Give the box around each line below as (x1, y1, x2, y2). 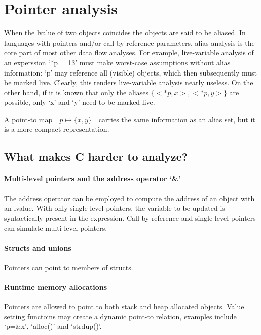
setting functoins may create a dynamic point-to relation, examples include (4, 311, 237, 321)
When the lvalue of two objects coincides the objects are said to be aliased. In (4, 27, 246, 38)
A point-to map (4, 114, 53, 124)
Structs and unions (4, 242, 71, 253)
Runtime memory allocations (4, 282, 107, 292)
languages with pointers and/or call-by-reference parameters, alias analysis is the (4, 37, 255, 48)
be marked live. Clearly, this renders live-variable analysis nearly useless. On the (4, 77, 253, 88)
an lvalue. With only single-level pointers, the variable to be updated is (4, 203, 225, 213)
